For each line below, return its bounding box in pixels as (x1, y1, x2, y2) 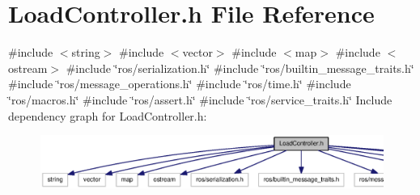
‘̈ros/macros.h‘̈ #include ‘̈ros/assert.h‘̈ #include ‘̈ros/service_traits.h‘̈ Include (8, 91, 392, 108)
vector (182, 44, 213, 61)
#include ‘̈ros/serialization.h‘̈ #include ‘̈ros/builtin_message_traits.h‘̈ (66, 59, 414, 76)
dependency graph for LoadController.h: (8, 107, 207, 124)
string (71, 44, 100, 61)
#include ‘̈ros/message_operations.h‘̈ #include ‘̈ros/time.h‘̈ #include (8, 75, 351, 92)
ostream (8, 59, 48, 76)
